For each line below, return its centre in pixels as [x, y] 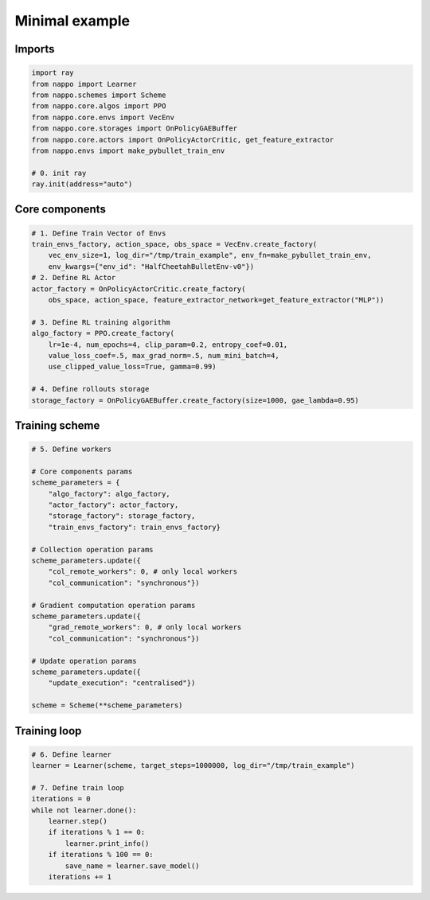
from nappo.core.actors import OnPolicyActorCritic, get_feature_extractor [183, 140]
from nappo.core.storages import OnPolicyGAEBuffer [135, 129]
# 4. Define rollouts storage [90, 389]
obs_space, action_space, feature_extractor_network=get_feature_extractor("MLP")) [216, 300]
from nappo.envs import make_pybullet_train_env [128, 150]
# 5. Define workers [71, 449]
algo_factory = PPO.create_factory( [103, 333]
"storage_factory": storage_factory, [122, 516]
